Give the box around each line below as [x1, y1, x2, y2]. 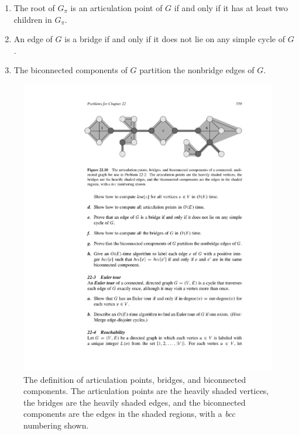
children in [13, 13, 52, 25]
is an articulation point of [70, 2, 163, 13]
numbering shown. [23, 419, 89, 431]
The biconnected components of [13, 64, 128, 76]
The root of [13, 2, 55, 13]
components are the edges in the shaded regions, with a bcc [23, 407, 236, 420]
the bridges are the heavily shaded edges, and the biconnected [23, 396, 246, 408]
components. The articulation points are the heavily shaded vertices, [23, 385, 269, 397]
